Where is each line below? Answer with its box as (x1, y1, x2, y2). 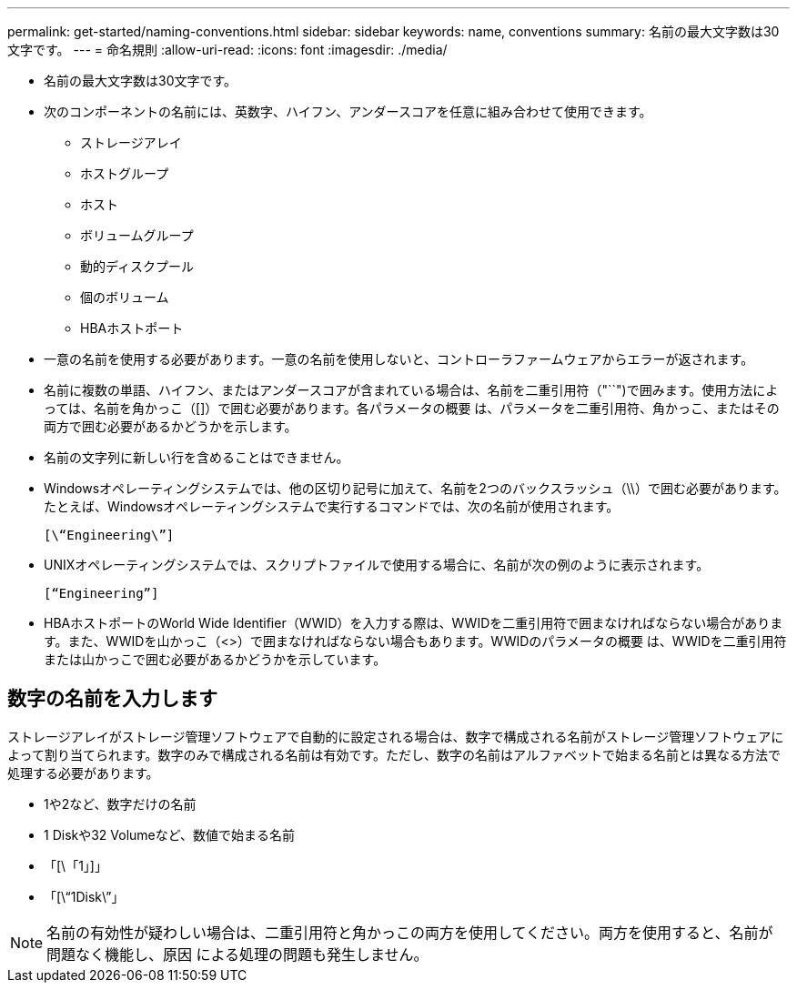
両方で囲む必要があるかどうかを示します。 (44, 419, 298, 434)
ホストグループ (80, 166, 169, 181)
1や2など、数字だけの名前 (44, 795, 197, 812)
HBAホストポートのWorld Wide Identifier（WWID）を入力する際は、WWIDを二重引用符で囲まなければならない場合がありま (44, 615, 783, 631)
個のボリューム (80, 289, 169, 305)
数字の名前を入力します (7, 687, 217, 711)
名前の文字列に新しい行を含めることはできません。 (44, 450, 349, 465)
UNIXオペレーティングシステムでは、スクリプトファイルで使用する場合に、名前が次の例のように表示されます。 (44, 557, 710, 572)
